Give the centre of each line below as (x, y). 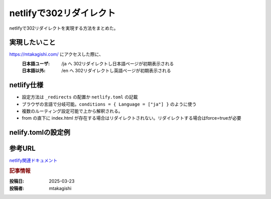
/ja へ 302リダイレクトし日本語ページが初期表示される (118, 63)
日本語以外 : (34, 71)
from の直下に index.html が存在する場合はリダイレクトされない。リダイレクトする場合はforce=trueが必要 (131, 118)
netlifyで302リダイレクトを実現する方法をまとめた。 (64, 28)
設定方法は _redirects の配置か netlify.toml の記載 (80, 97)
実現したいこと (32, 42)
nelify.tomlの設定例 (40, 132)
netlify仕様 (26, 85)
